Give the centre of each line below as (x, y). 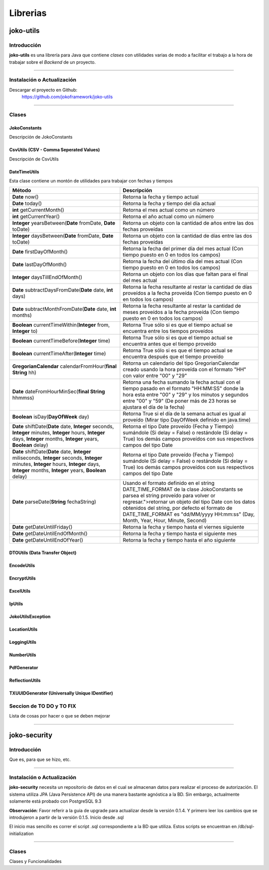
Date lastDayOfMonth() (40, 265)
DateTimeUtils (24, 171)
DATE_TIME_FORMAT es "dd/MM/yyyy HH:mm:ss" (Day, (189, 514)
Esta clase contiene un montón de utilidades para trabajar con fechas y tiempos (91, 181)
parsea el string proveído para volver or (169, 496)
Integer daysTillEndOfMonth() (47, 278)
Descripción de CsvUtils (34, 159)
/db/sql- (246, 827)
